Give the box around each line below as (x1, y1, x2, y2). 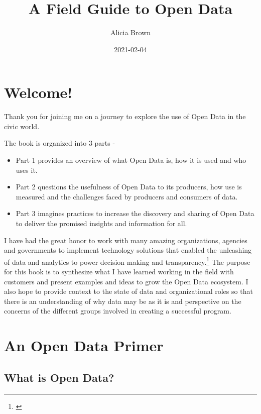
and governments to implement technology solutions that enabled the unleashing (4, 245, 252, 255)
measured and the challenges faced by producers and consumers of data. (16, 191, 238, 201)
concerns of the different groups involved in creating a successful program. (4, 305, 231, 316)
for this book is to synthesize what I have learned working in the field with (4, 266, 234, 277)
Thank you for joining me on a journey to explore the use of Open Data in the (4, 111, 246, 122)
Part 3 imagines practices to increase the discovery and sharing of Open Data (16, 208, 254, 219)
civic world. (4, 121, 40, 131)
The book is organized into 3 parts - (4, 138, 115, 148)
